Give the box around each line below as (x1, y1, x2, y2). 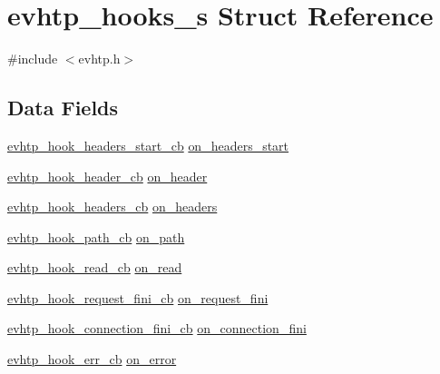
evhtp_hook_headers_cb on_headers (7, 197, 218, 216)
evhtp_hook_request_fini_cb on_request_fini (7, 288, 269, 307)
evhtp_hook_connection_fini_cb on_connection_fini (7, 319, 307, 338)
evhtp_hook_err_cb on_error (7, 349, 177, 369)
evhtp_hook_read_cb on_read (7, 258, 182, 277)
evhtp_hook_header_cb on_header (7, 166, 208, 185)
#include (7, 49, 58, 68)
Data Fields (7, 93, 119, 122)
